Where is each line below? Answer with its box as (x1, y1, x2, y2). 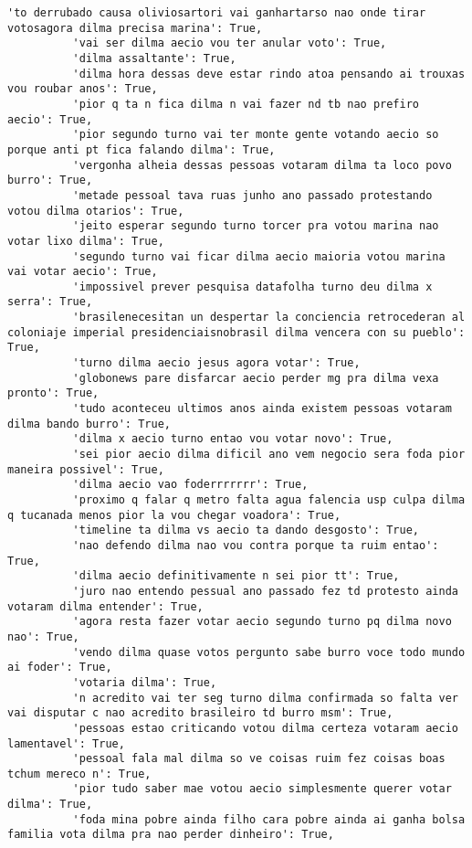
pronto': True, (7, 387, 100, 400)
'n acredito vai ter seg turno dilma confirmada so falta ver (72, 691, 458, 705)
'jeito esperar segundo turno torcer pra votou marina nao (72, 219, 439, 233)
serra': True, (7, 295, 93, 309)
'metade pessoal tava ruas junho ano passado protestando (72, 188, 433, 202)
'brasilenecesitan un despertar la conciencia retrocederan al (72, 311, 466, 324)
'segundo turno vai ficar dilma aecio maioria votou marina (72, 249, 446, 263)
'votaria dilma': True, (72, 675, 217, 689)
